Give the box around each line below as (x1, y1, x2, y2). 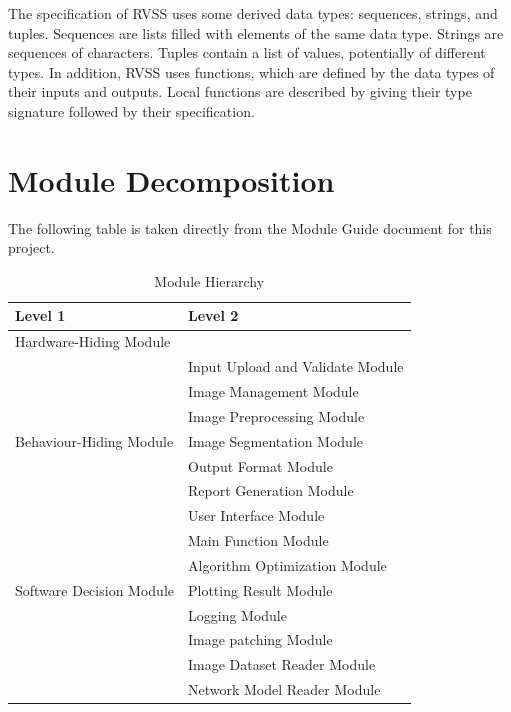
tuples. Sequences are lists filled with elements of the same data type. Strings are (8, 22, 504, 43)
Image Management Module (187, 381, 359, 401)
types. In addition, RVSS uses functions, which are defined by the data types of (8, 61, 495, 82)
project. (8, 237, 55, 258)
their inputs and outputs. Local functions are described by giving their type (8, 81, 472, 102)
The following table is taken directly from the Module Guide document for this (8, 217, 492, 238)
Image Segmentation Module (187, 430, 363, 451)
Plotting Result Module (187, 579, 333, 600)
